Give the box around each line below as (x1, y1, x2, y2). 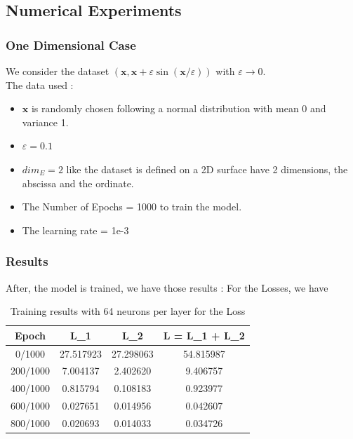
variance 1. (22, 114, 69, 129)
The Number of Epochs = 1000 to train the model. (22, 199, 242, 214)
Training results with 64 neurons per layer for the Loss (10, 304, 246, 318)
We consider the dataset (6, 64, 109, 78)
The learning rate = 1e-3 (22, 222, 129, 237)
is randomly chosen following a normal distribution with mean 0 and (31, 101, 326, 116)
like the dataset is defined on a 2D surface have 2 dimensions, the (66, 161, 348, 176)
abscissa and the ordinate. (22, 175, 134, 190)
